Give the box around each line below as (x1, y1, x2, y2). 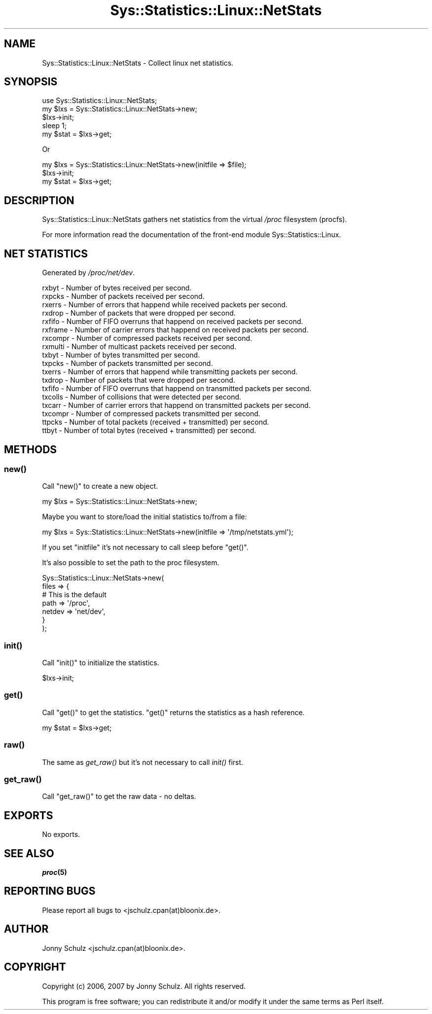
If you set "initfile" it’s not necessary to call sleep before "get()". (42, 543, 249, 552)
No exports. (42, 830, 80, 839)
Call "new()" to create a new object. (42, 482, 158, 491)
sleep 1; (42, 121, 67, 130)
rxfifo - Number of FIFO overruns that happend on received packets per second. (42, 317, 303, 326)
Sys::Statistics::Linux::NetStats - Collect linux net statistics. (42, 58, 234, 67)
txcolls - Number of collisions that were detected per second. (42, 393, 242, 401)
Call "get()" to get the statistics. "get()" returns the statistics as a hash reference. (42, 708, 305, 717)
